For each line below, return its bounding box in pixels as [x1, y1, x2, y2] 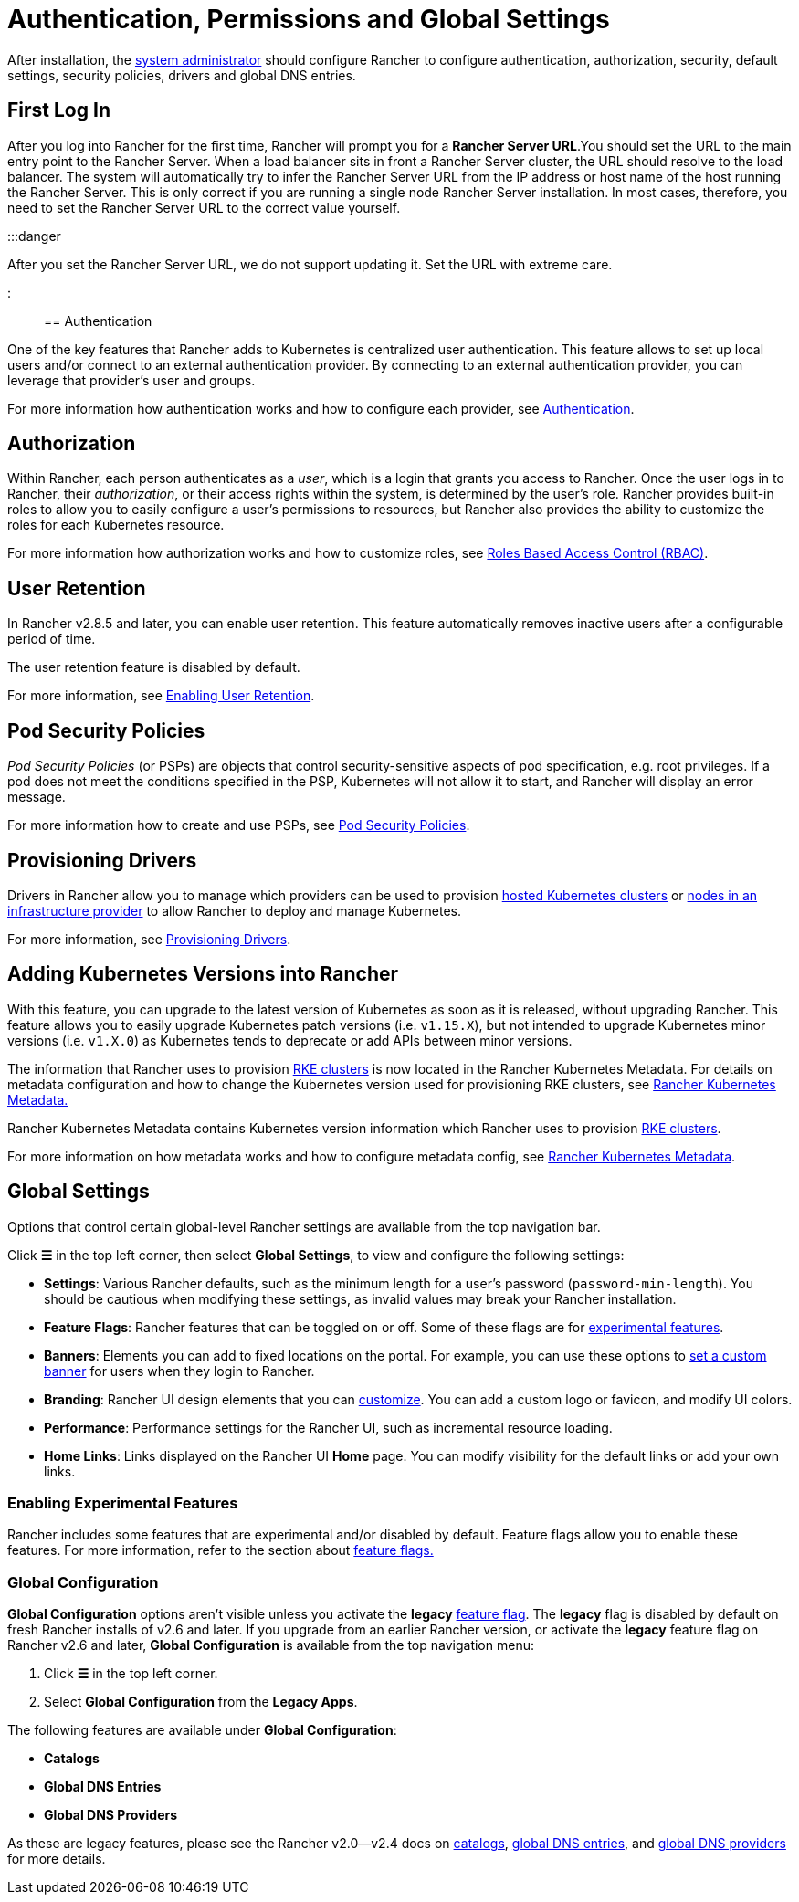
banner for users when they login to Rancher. [44, 1362, 315, 1379]
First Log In [7, 99, 110, 122]
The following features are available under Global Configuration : [7, 1722, 397, 1739]
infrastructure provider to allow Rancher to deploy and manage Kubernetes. [7, 902, 461, 919]
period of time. [7, 631, 96, 647]
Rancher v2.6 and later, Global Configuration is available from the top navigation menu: [7, 1637, 534, 1654]
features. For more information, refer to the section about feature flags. [7, 1542, 434, 1559]
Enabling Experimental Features [7, 1494, 238, 1513]
